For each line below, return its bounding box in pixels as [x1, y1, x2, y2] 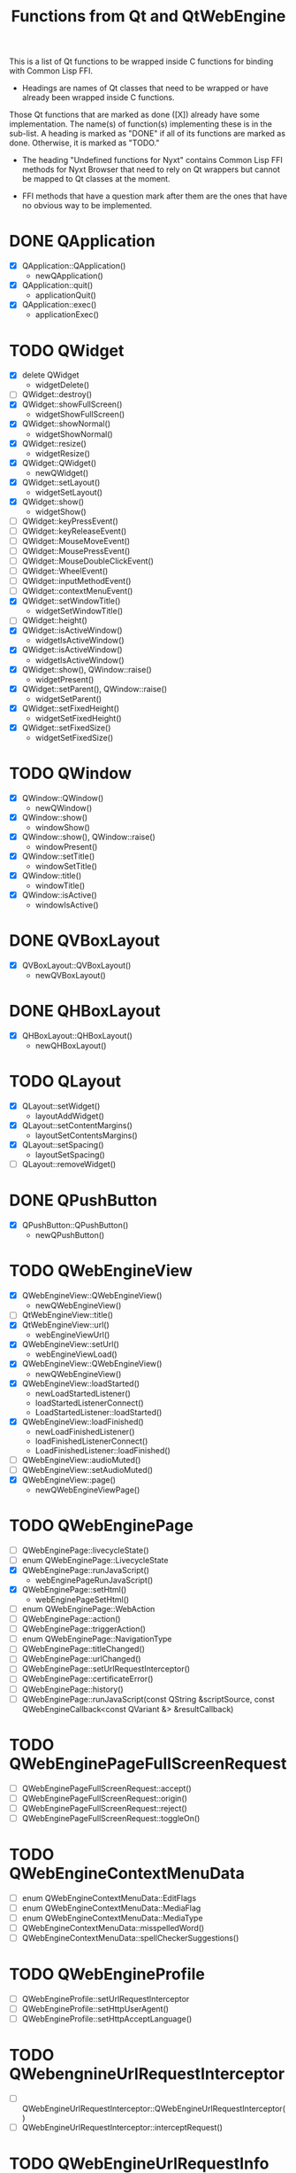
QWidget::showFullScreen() [21, 399, 123, 409]
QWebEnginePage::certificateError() [21, 1673, 154, 1685]
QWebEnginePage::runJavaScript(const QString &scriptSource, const [21, 1694, 276, 1704]
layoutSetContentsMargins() [34, 1130, 139, 1141]
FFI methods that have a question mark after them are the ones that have [21, 191, 288, 201]
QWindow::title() [21, 870, 82, 881]
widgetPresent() [34, 674, 95, 684]
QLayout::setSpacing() [21, 1140, 104, 1150]
